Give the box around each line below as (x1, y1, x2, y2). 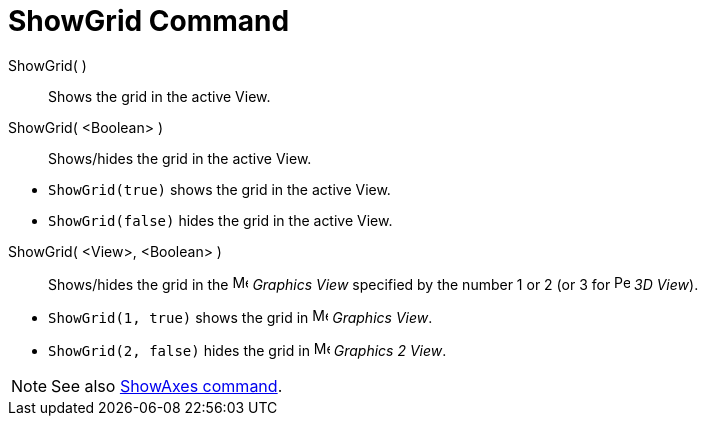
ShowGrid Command (8, 4, 290, 38)
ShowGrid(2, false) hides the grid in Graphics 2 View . (48, 341, 447, 359)
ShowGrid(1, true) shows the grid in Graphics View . (48, 308, 433, 326)
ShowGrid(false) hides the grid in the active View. (48, 211, 393, 229)
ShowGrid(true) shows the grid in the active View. (48, 180, 391, 198)
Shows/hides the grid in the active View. (48, 149, 312, 167)
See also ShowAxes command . (51, 375, 283, 396)
